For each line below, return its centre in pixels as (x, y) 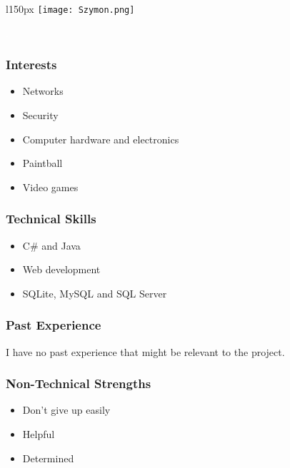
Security (40, 115)
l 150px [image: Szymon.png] (70, 9)
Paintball (42, 163)
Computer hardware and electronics (101, 139)
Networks (43, 91)
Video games (50, 187)
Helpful (39, 434)
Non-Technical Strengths (79, 383)
